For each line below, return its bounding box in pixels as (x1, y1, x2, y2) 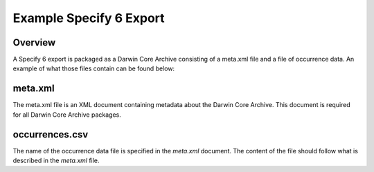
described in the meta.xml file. (12, 156, 100, 165)
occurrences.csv (12, 128, 89, 140)
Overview (12, 37, 56, 48)
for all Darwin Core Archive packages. (12, 111, 121, 119)
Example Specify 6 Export (12, 10, 165, 26)
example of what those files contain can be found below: (12, 64, 175, 73)
